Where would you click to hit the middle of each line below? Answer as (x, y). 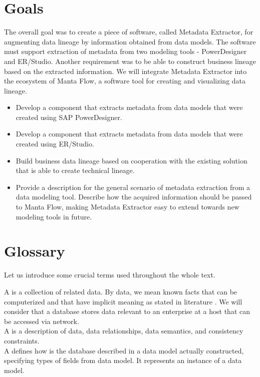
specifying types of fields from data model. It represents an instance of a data (123, 360)
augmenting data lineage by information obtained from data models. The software (130, 41)
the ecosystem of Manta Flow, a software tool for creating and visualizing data (125, 81)
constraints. (22, 340)
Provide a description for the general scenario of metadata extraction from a (133, 187)
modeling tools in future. (54, 216)
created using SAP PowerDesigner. (69, 117)
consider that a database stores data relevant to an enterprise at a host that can (127, 311)
